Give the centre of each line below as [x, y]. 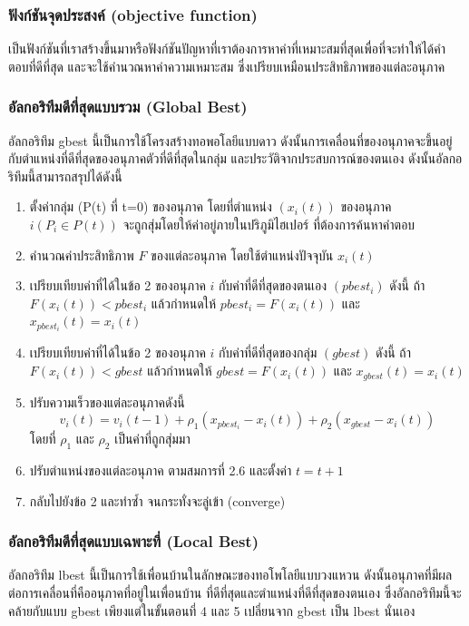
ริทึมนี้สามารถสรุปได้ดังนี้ [65, 176]
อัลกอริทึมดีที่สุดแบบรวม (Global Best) [128, 107]
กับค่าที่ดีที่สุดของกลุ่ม [268, 352]
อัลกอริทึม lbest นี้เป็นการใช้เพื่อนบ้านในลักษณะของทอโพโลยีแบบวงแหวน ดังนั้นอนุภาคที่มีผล [230, 575]
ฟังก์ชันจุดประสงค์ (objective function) [133, 14]
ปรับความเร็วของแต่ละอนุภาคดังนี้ [107, 401]
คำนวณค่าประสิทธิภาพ [82, 254]
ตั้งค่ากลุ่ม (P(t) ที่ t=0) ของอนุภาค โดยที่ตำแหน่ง [151, 206]
